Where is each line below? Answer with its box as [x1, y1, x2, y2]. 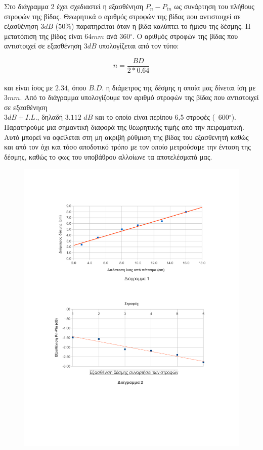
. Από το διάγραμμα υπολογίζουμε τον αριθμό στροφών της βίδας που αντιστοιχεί [20, 92, 259, 103]
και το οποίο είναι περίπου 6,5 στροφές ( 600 [95, 112, 229, 122]
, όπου [67, 82, 86, 92]
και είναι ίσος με [4, 82, 53, 92]
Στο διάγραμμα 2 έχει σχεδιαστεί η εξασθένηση [4, 1, 144, 11]
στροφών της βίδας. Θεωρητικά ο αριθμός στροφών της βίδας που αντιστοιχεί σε [4, 11, 241, 21]
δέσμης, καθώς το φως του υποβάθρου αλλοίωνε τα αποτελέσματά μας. [4, 151, 212, 162]
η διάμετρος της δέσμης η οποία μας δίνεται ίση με [106, 82, 256, 92]
